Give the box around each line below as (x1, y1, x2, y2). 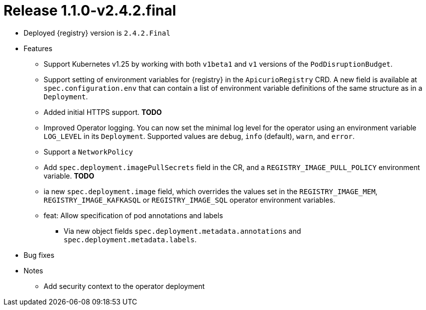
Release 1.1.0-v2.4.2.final (4, 2, 176, 19)
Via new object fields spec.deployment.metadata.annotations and (64, 226, 301, 235)
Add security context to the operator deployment (44, 281, 205, 290)
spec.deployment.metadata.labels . (64, 235, 197, 244)
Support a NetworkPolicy (44, 147, 133, 156)
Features (24, 44, 53, 53)
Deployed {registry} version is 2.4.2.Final (24, 28, 170, 37)
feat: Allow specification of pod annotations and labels (44, 211, 223, 220)
